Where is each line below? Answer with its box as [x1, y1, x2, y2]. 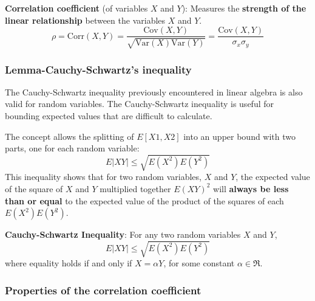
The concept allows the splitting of [5, 130, 134, 142]
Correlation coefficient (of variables [5, 2, 148, 14]
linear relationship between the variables [5, 13, 166, 26]
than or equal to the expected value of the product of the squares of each [5, 194, 284, 207]
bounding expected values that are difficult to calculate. [5, 109, 212, 122]
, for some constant [163, 257, 235, 269]
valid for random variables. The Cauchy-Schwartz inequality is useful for [5, 97, 274, 110]
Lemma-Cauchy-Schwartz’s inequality [5, 61, 192, 77]
